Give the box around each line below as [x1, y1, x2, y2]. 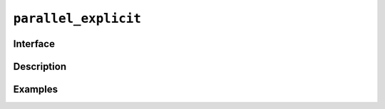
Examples [13, 83, 58, 95]
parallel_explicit [13, 11, 142, 26]
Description [13, 61, 67, 73]
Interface [13, 38, 55, 50]
